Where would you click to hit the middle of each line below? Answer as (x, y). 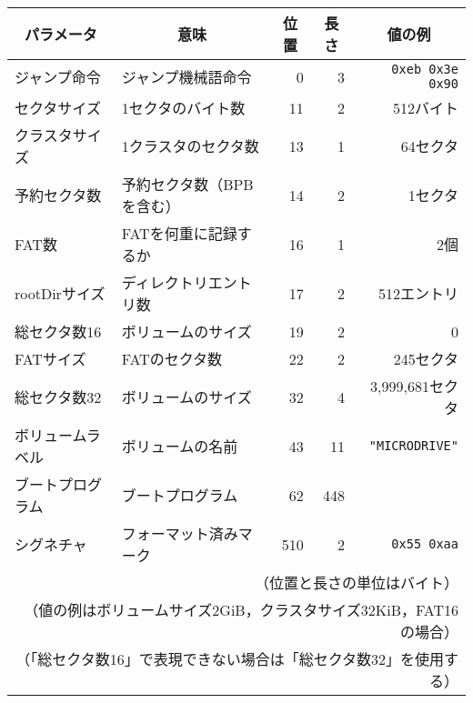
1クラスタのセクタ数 (190, 146)
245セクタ (426, 359)
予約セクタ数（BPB (187, 184)
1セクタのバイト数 (183, 108)
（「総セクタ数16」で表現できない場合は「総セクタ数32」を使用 (230, 659)
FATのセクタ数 (172, 359)
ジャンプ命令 (58, 77)
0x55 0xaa (425, 544)
